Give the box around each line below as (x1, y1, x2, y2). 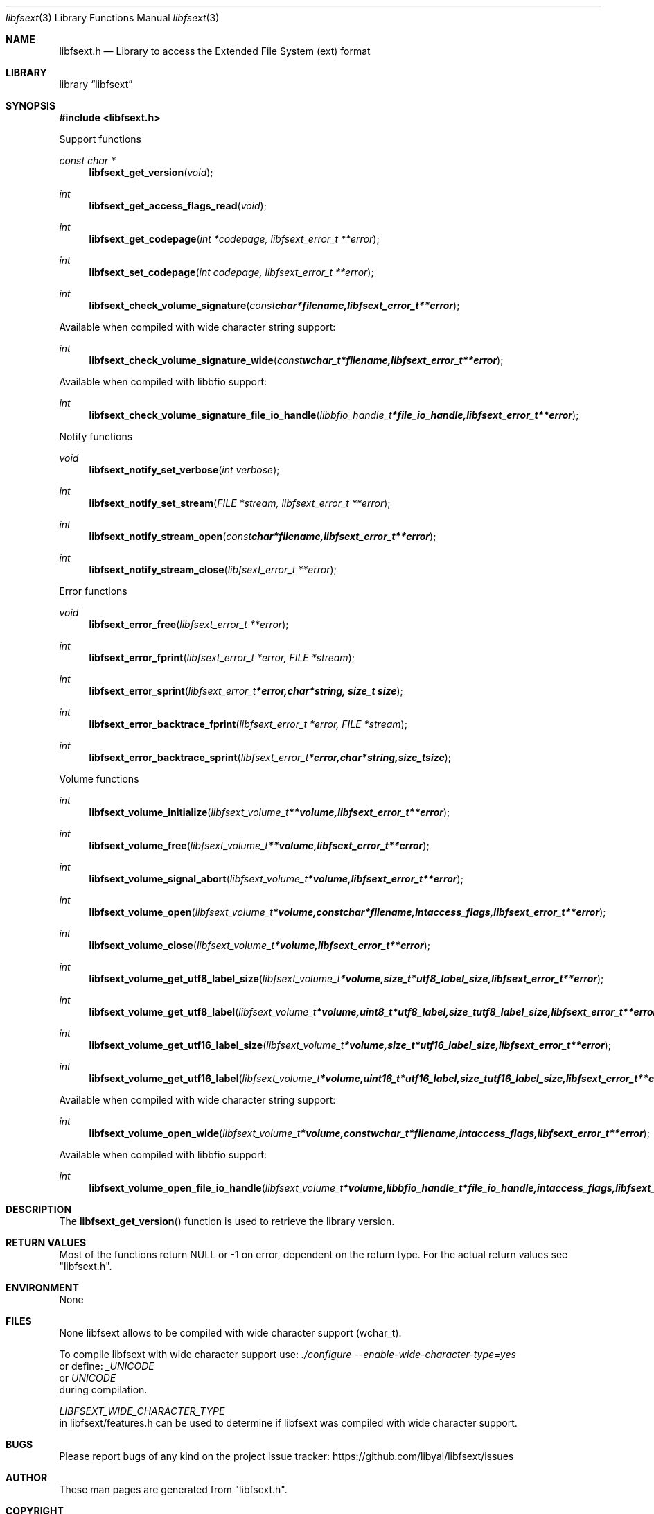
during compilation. (59, 1384, 148, 1395)
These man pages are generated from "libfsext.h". (59, 1483, 288, 1495)
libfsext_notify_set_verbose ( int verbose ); (89, 464, 280, 476)
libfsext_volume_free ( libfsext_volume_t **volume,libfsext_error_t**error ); (89, 839, 430, 851)
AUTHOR (6, 1472, 48, 1483)
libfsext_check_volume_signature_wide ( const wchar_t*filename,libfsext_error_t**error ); (89, 354, 504, 366)
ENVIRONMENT (6, 1282, 79, 1294)
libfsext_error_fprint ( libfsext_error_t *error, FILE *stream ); (89, 652, 355, 663)
